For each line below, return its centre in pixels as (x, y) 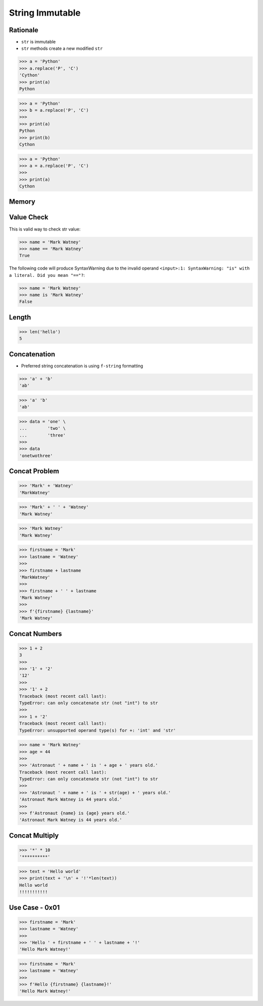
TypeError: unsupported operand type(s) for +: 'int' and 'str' (98, 730)
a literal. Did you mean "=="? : (47, 275)
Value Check (29, 217)
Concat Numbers (36, 634)
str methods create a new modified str (62, 48)
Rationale (24, 30)
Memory (22, 202)
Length (20, 317)
